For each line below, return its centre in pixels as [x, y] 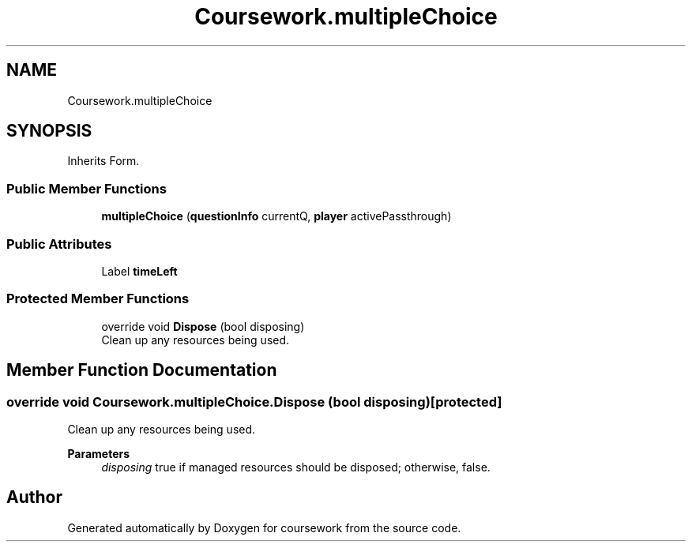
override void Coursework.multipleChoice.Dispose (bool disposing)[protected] [254, 402]
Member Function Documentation [142, 370]
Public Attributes [59, 244]
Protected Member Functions [98, 299]
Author [34, 497]
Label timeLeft [139, 271]
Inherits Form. [103, 161]
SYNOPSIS [49, 131]
